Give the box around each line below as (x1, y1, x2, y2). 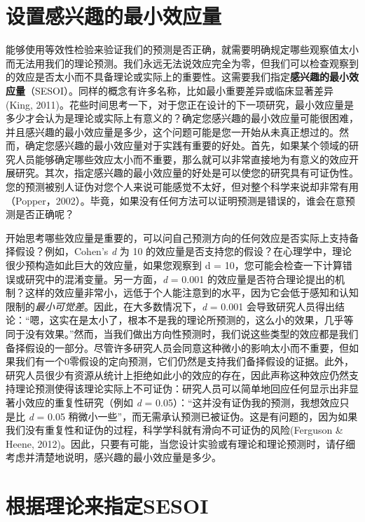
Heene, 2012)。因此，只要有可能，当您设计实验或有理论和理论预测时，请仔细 (6, 436, 355, 451)
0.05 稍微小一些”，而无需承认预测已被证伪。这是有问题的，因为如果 (48, 408, 358, 423)
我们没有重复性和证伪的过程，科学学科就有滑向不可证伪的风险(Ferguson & (6, 423, 343, 437)
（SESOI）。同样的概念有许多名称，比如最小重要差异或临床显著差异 (25, 83, 334, 97)
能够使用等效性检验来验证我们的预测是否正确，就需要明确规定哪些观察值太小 (6, 42, 359, 57)
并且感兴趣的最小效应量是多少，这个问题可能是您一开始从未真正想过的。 (6, 124, 339, 139)
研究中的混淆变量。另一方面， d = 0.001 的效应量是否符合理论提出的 (25, 271, 335, 286)
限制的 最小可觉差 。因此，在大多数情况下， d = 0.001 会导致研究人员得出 (6, 298, 335, 313)
